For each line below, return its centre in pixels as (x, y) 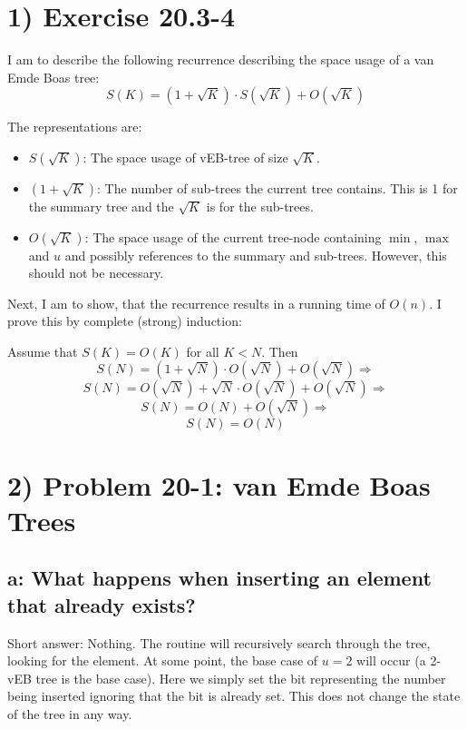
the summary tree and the (101, 206)
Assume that (43, 351)
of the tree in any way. (70, 714)
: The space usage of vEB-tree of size (185, 157)
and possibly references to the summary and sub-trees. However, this (256, 255)
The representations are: (75, 127)
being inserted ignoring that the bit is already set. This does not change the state (234, 696)
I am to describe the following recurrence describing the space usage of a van (221, 59)
